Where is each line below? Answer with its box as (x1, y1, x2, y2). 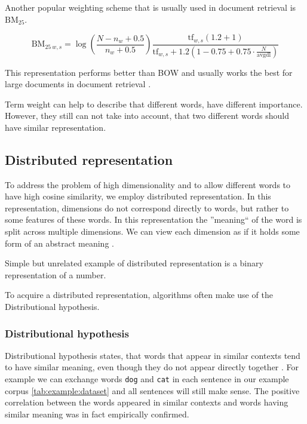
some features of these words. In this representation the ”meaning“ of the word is (5, 213, 302, 226)
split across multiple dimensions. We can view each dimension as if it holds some (5, 225, 300, 238)
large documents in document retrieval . (5, 78, 151, 90)
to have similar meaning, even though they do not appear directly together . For (5, 361, 299, 373)
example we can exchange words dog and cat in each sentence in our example (5, 373, 289, 385)
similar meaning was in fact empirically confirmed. (5, 407, 189, 420)
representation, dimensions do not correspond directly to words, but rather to (5, 201, 289, 214)
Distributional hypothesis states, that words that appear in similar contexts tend (5, 349, 300, 361)
